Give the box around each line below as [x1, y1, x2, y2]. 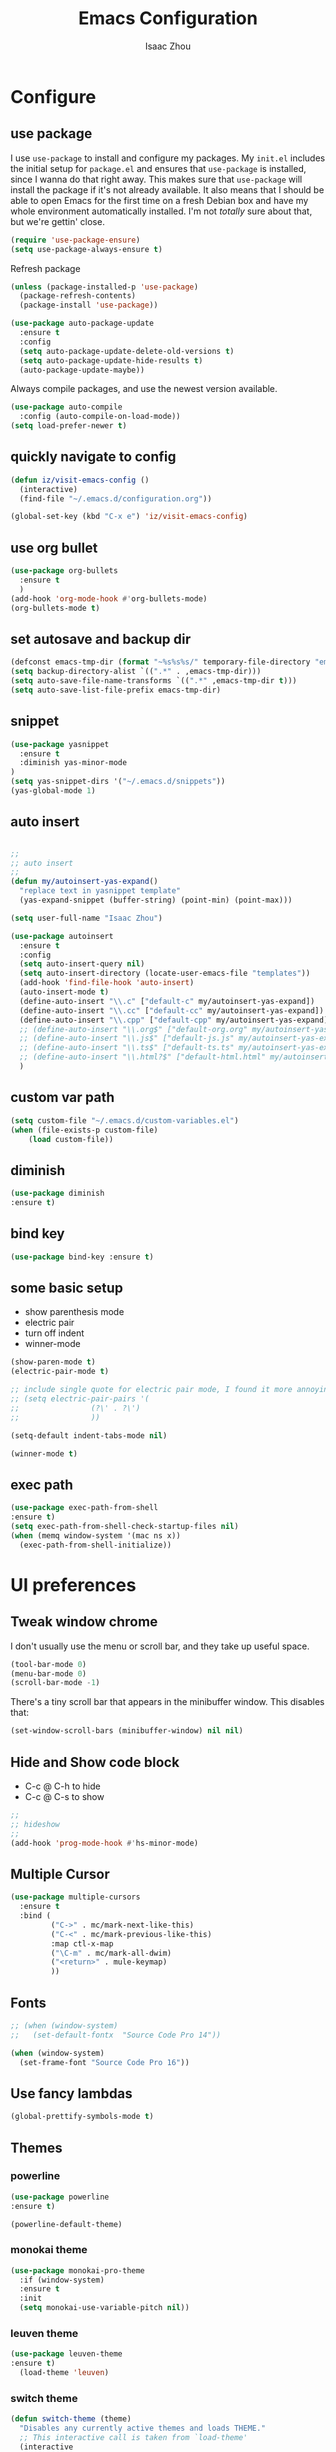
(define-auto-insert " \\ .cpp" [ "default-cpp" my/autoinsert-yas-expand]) [19, 1015, 333, 1025]
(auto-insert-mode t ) [19, 987, 110, 997]
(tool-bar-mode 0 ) [10, 1659, 87, 1669]
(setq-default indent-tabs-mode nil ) [10, 1430, 168, 1441]
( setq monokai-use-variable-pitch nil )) [19, 2303, 190, 2313]
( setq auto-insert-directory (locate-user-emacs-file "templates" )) [19, 968, 311, 979]
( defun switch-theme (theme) [10, 2414, 132, 2424]
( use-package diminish [10, 1188, 105, 1199]
